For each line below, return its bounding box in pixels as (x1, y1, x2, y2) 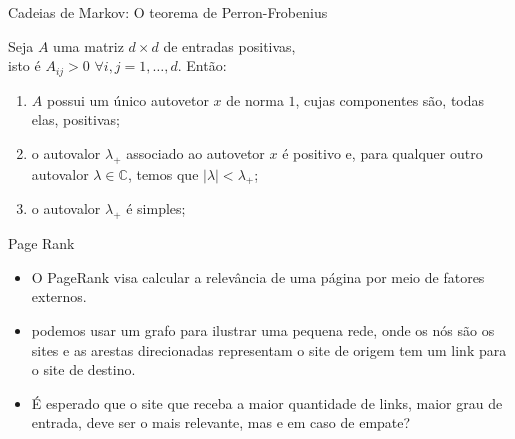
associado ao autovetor (126, 142, 265, 163)
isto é (8, 55, 41, 76)
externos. (31, 286, 87, 307)
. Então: (177, 55, 227, 76)
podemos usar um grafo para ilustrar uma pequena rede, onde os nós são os (31, 320, 495, 340)
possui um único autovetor (46, 89, 209, 110)
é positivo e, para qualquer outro (282, 142, 483, 163)
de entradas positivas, (163, 35, 296, 56)
